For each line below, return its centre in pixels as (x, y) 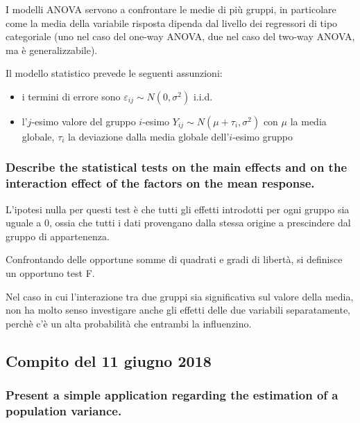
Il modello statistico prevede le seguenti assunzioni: (114, 73)
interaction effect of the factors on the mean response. (160, 183)
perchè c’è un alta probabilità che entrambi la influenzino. (129, 323)
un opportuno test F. (50, 273)
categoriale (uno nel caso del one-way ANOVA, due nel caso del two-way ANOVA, (180, 36)
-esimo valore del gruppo (84, 121)
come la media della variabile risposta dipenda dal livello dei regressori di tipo (172, 22)
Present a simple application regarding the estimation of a (172, 395)
